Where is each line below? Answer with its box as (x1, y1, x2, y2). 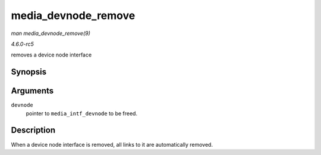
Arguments (11, 86, 54, 96)
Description (11, 125, 56, 135)
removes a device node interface (11, 51, 92, 59)
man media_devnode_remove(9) (11, 30, 90, 37)
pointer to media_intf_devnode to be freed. (26, 110, 138, 117)
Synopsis (11, 67, 47, 77)
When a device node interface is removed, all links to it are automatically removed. (11, 141, 213, 148)
